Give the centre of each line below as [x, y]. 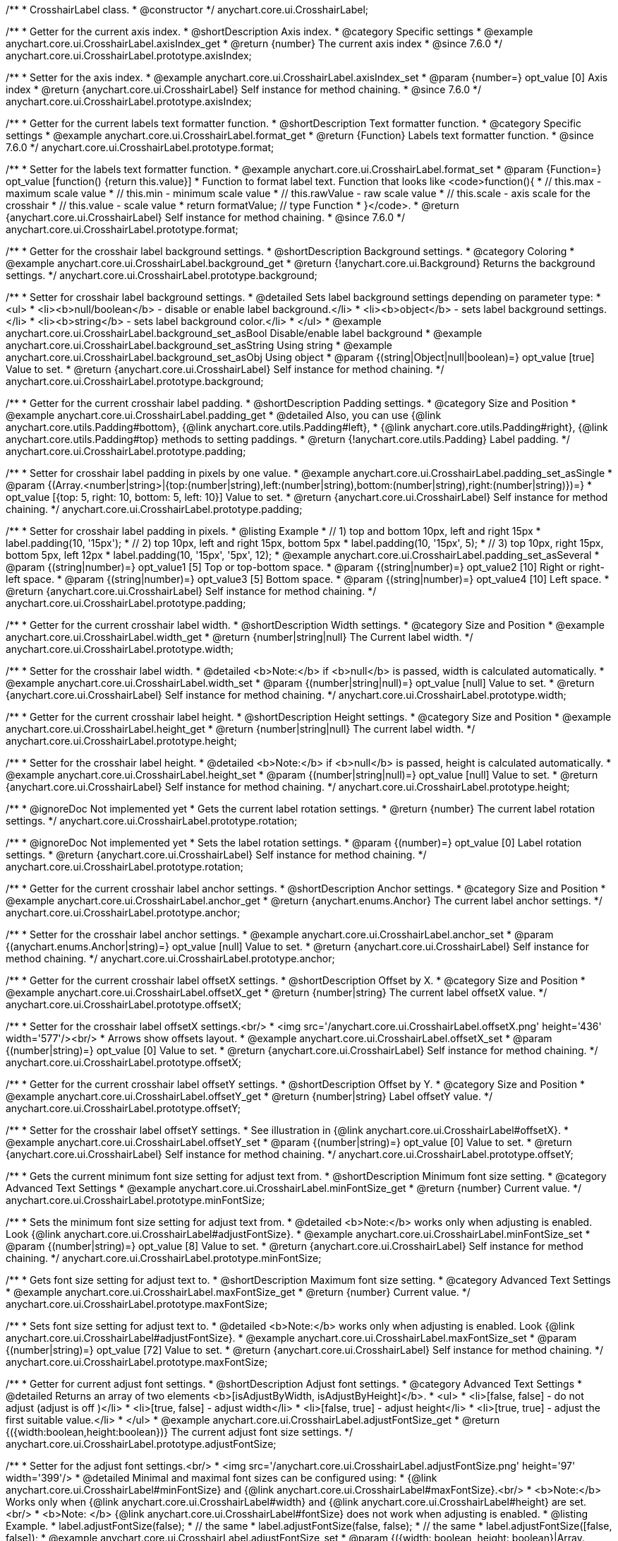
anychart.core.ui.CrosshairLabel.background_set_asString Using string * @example [199, 345]
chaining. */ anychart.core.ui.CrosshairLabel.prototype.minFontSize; [164, 1258]
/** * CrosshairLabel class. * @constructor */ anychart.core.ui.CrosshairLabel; [187, 10]
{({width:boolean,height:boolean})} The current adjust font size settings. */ [180, 1432]
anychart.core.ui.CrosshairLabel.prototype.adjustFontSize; [141, 1444]
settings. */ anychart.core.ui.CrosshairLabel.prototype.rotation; [152, 821]
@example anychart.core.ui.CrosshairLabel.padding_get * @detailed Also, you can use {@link [224, 415]
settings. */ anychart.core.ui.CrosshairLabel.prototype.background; [162, 275]
